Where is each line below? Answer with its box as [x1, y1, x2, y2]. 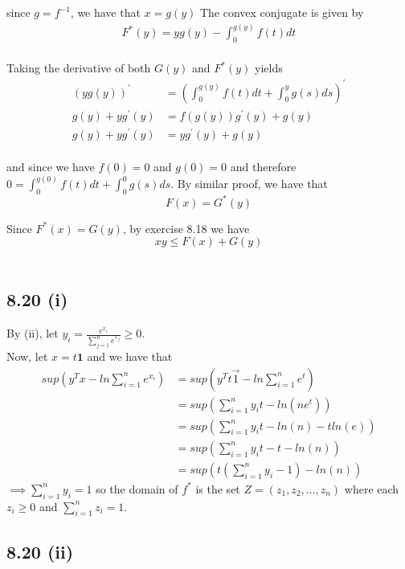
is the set [195, 480, 240, 497]
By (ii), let [6, 325, 59, 342]
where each [344, 480, 399, 497]
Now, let [6, 348, 48, 365]
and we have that [87, 348, 173, 365]
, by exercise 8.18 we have [122, 219, 250, 236]
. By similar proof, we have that [170, 175, 328, 192]
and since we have [6, 158, 95, 175]
